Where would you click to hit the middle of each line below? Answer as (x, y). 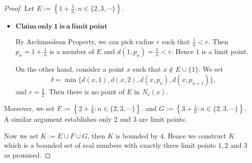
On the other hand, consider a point (70, 68)
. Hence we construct (195, 135)
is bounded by (137, 135)
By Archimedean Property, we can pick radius (85, 41)
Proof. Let (19, 8)
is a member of (72, 51)
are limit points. (163, 119)
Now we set (21, 135)
